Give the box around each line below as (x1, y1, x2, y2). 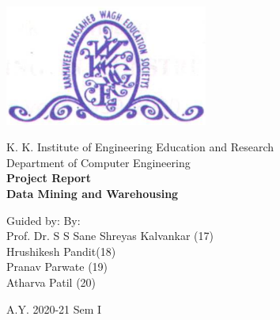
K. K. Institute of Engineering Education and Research (6, 139, 274, 155)
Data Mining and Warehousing (6, 185, 179, 202)
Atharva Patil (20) (6, 274, 96, 291)
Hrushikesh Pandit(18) (6, 242, 116, 259)
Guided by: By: (6, 211, 81, 228)
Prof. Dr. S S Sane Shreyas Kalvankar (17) (6, 227, 214, 244)
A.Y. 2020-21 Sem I (6, 300, 102, 317)
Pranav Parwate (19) (6, 258, 108, 275)
